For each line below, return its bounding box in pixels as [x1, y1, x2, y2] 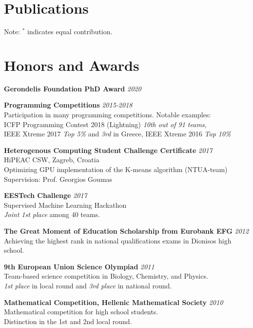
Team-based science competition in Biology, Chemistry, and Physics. [4, 271, 208, 281]
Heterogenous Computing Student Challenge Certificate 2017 [4, 145, 213, 155]
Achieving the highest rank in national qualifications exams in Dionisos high [4, 235, 232, 245]
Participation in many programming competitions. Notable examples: [4, 109, 211, 120]
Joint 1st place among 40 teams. [4, 209, 100, 219]
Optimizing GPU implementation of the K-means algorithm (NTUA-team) [4, 164, 228, 174]
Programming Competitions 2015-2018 [4, 100, 133, 110]
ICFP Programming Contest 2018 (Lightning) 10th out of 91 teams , [4, 119, 207, 129]
